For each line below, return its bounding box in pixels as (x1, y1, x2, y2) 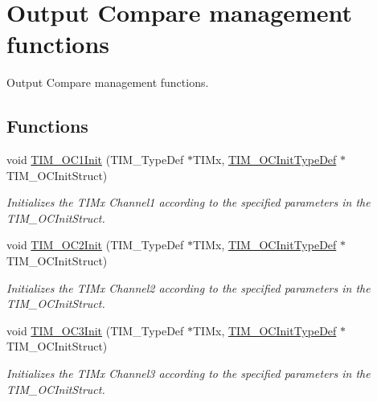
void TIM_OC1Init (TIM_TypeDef (6, 151, 184, 168)
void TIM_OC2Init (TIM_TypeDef (6, 236, 184, 253)
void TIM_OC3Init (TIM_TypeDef (6, 322, 184, 338)
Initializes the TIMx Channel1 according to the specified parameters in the (6, 194, 371, 211)
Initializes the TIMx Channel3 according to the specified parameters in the (6, 365, 371, 382)
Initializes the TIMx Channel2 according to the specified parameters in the (6, 279, 371, 296)
